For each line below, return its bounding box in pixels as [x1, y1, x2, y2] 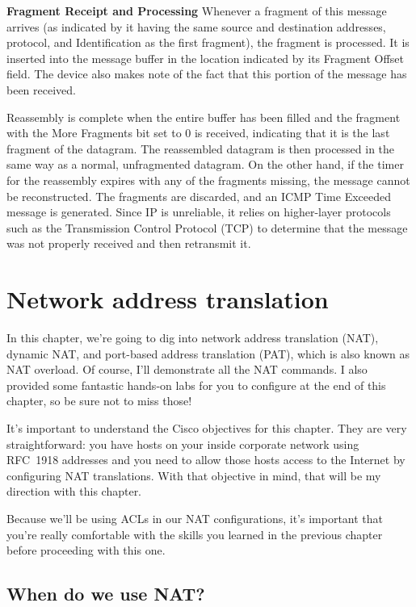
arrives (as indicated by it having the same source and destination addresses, [6, 18, 386, 35]
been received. [6, 81, 76, 98]
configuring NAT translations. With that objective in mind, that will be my [6, 467, 381, 484]
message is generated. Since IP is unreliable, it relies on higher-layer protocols [6, 203, 391, 220]
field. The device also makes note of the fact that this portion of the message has [6, 65, 407, 82]
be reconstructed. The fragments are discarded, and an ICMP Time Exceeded [6, 187, 392, 204]
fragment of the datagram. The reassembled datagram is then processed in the [6, 140, 395, 157]
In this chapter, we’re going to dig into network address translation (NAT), [6, 329, 379, 346]
